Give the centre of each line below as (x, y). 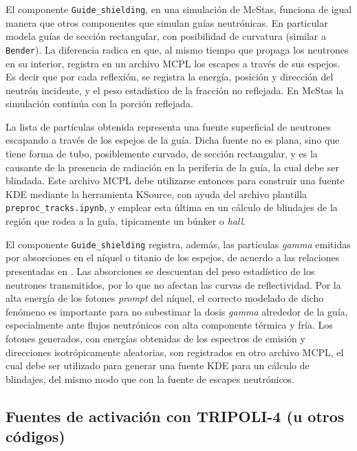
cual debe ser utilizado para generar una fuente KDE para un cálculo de (158, 365)
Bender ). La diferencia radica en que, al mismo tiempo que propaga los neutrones (177, 49)
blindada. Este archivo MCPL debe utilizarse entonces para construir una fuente (175, 180)
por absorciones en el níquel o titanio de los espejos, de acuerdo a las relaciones (173, 257)
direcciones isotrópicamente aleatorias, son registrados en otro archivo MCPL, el (175, 352)
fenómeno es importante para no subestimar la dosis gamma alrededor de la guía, (177, 311)
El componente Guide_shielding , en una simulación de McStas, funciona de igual (179, 9)
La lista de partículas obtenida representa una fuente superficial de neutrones (168, 126)
